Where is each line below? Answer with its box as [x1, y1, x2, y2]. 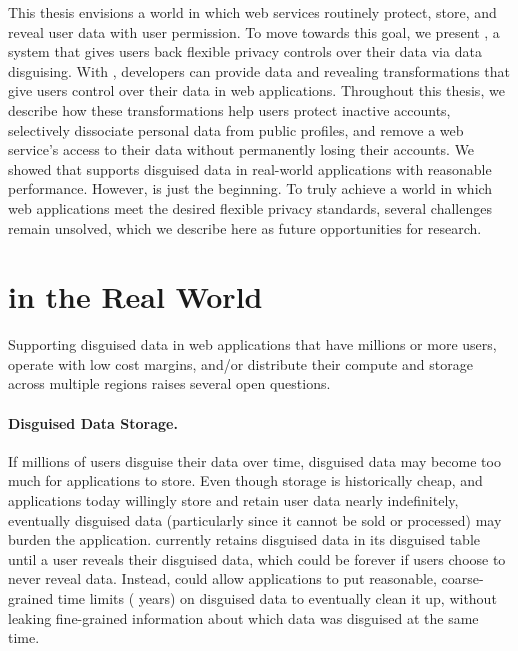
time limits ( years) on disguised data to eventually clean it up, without [57, 587, 497, 608]
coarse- [441, 568, 484, 589]
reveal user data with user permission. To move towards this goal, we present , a [8, 21, 500, 42]
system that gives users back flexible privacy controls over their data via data [8, 41, 482, 62]
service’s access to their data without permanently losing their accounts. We [8, 139, 475, 160]
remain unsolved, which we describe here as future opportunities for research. [8, 217, 482, 238]
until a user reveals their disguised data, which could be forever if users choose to [8, 548, 506, 569]
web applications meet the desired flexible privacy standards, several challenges [8, 197, 492, 218]
